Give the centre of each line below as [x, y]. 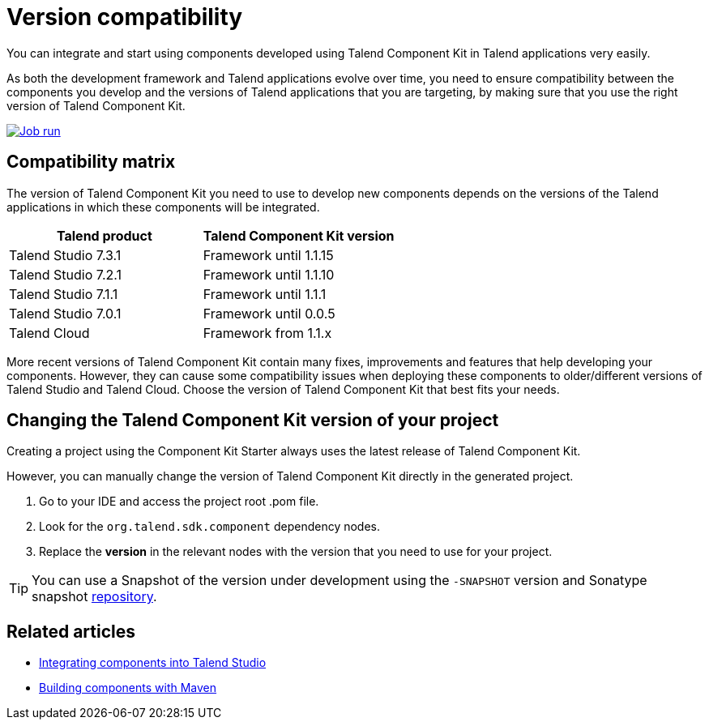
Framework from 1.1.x [267, 333]
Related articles [71, 631]
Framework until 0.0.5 [269, 313]
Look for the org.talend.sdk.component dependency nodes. [210, 527]
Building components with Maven [128, 688]
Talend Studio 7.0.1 [65, 313]
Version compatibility [125, 17]
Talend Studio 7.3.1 [65, 255]
